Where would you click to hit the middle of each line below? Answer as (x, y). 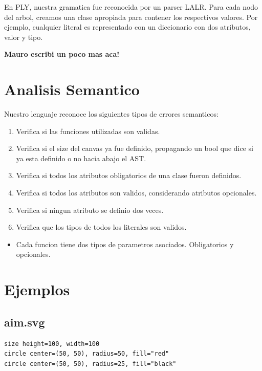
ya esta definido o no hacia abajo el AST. (81, 158)
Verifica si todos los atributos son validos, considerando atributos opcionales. (136, 193)
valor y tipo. (24, 37)
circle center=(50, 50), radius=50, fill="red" (87, 354)
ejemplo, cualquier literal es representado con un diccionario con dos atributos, (127, 27)
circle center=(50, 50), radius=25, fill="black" (90, 364)
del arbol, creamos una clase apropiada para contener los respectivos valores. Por (131, 17)
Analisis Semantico (72, 89)
